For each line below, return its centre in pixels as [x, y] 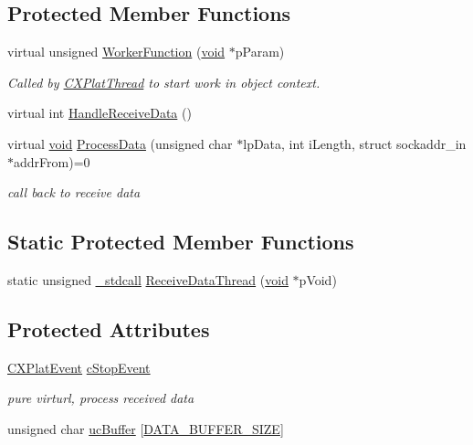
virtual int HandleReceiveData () [100, 113]
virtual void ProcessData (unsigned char [120, 143]
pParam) [260, 52]
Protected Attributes [109, 328]
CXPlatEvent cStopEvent [79, 367]
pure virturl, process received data [101, 398]
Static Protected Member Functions [181, 242]
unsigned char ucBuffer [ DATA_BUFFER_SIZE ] [146, 428]
